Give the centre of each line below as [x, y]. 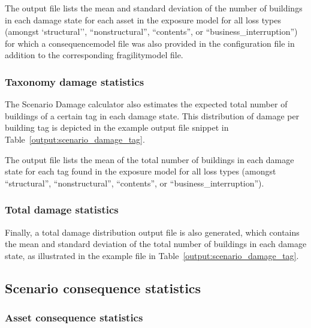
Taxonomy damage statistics [75, 81]
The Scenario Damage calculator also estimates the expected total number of [146, 104]
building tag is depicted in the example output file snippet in [117, 127]
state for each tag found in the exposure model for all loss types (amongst [141, 171]
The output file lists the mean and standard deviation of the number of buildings [154, 8]
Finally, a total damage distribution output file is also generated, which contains [152, 232]
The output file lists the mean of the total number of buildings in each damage [150, 159]
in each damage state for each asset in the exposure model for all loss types [143, 19]
